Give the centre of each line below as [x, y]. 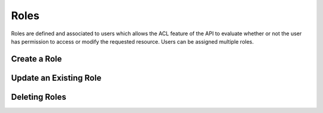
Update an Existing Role [56, 78]
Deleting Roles [39, 97]
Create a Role [36, 59]
